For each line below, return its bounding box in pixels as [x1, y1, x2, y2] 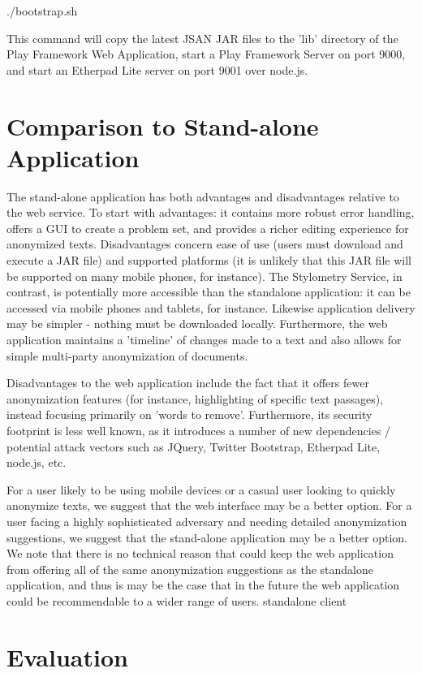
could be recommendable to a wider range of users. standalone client [6, 592, 347, 609]
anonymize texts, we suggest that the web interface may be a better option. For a [6, 497, 412, 514]
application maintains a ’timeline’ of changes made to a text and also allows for [6, 331, 402, 348]
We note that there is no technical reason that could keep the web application [6, 545, 394, 562]
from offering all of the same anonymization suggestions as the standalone [6, 560, 374, 577]
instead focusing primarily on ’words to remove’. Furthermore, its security [6, 406, 372, 423]
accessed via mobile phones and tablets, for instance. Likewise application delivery [6, 299, 416, 316]
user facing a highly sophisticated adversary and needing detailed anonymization [6, 512, 407, 529]
